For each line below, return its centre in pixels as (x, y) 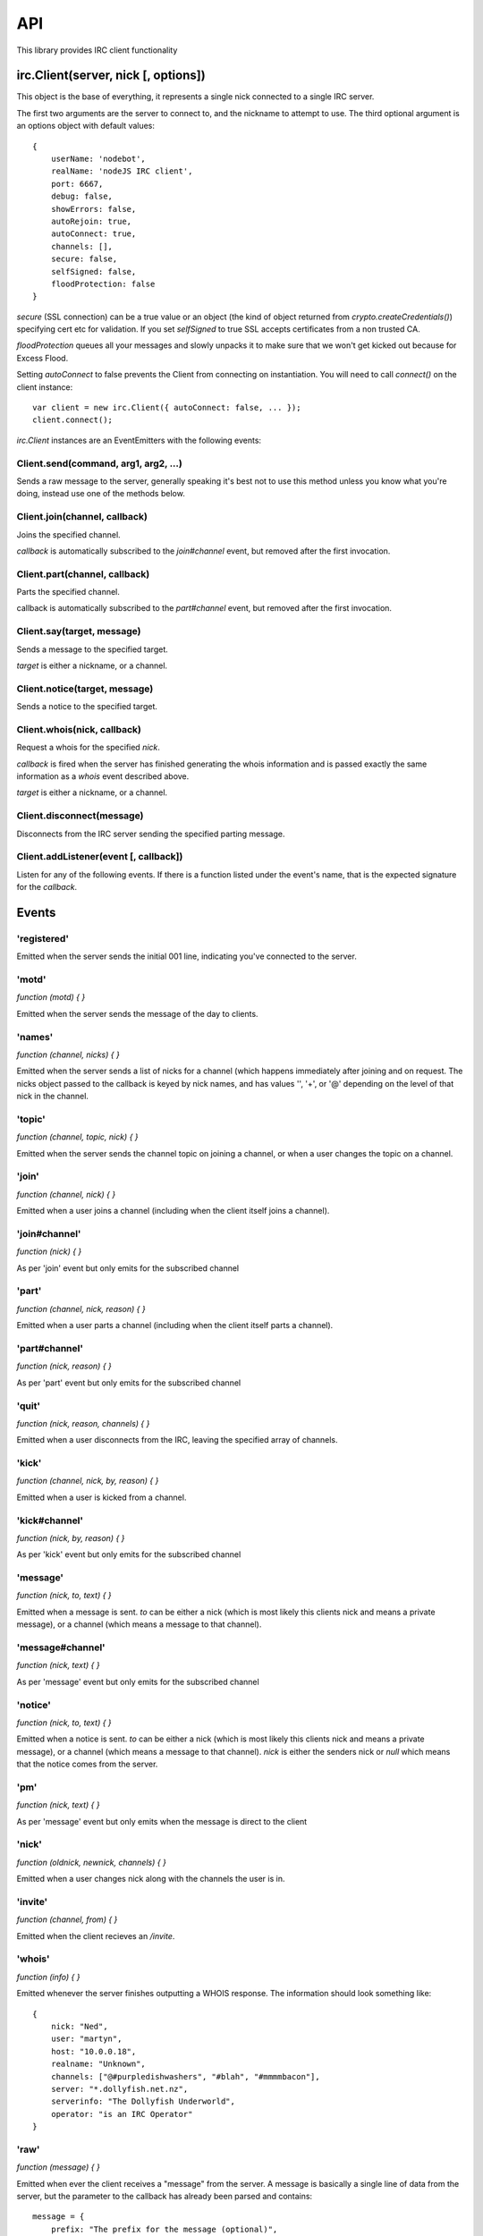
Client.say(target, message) (79, 631)
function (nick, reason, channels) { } (83, 1423)
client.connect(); (73, 420)
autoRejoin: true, (91, 221)
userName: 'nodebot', (98, 159)
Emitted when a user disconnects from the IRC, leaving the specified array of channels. (178, 1440)
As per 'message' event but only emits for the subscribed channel (138, 1681)
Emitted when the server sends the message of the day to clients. (137, 1013)
